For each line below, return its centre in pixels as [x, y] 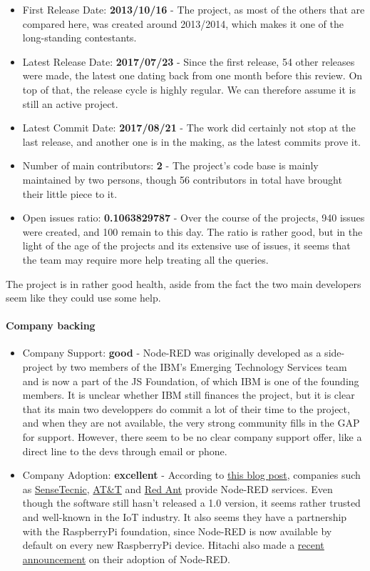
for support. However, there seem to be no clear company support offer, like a [192, 437]
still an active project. [70, 103]
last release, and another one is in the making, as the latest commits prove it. [191, 141]
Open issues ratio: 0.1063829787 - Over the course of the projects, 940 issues [194, 218]
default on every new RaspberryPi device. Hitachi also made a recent [173, 545]
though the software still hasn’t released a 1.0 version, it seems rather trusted [191, 503]
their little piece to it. [70, 193]
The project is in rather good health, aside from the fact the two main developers [184, 283]
